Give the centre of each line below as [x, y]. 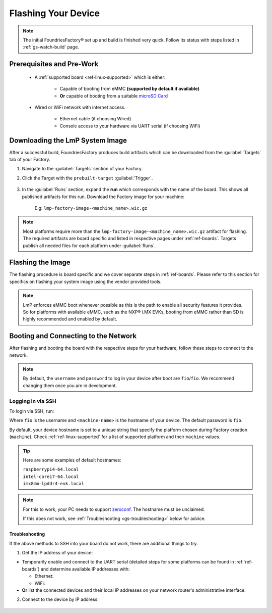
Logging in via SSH [33, 401]
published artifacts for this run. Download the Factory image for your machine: [103, 197]
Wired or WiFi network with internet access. [80, 107]
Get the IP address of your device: [57, 553]
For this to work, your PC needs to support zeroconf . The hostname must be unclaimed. [114, 509]
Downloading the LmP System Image [68, 140]
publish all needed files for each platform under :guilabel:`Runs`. [89, 246]
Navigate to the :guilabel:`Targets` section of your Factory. [82, 169]
